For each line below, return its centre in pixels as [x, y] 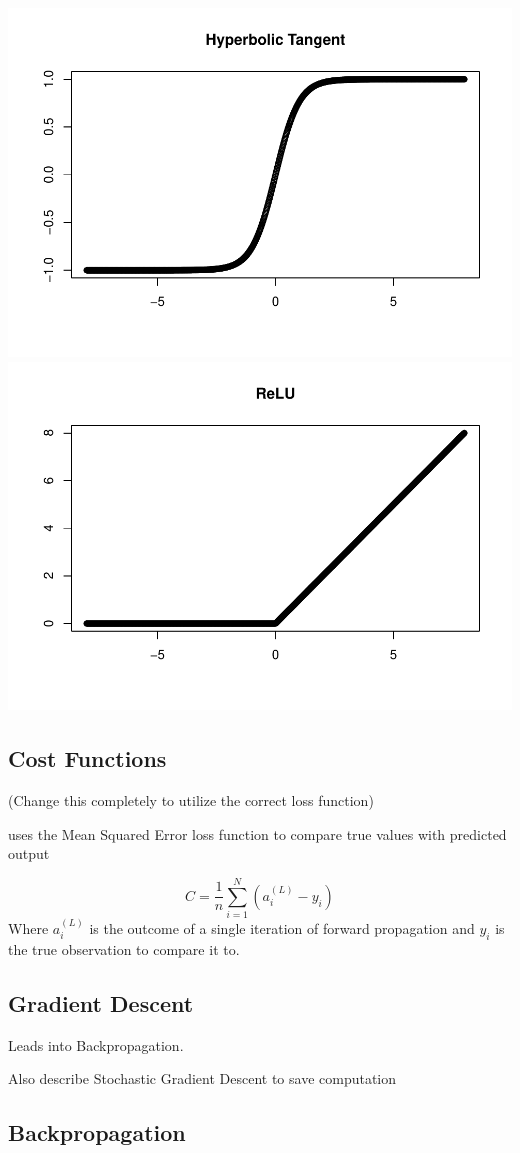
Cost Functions [87, 758]
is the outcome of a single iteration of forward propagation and [282, 927]
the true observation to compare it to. [124, 948]
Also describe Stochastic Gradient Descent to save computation [202, 1078]
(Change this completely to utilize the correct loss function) [191, 800]
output [29, 853]
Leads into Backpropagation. [96, 1044]
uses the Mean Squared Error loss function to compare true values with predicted [257, 833]
